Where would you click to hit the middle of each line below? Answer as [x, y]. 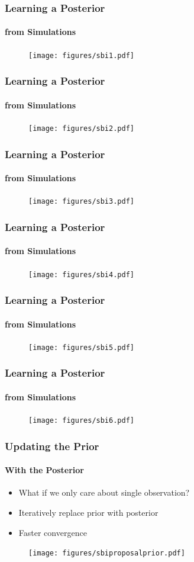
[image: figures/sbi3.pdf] [81, 202]
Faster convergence [53, 532]
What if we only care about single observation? [104, 492]
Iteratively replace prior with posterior [88, 513]
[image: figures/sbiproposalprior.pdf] [107, 553]
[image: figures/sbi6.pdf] [81, 421]
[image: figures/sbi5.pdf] [81, 347]
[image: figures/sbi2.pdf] [81, 128]
